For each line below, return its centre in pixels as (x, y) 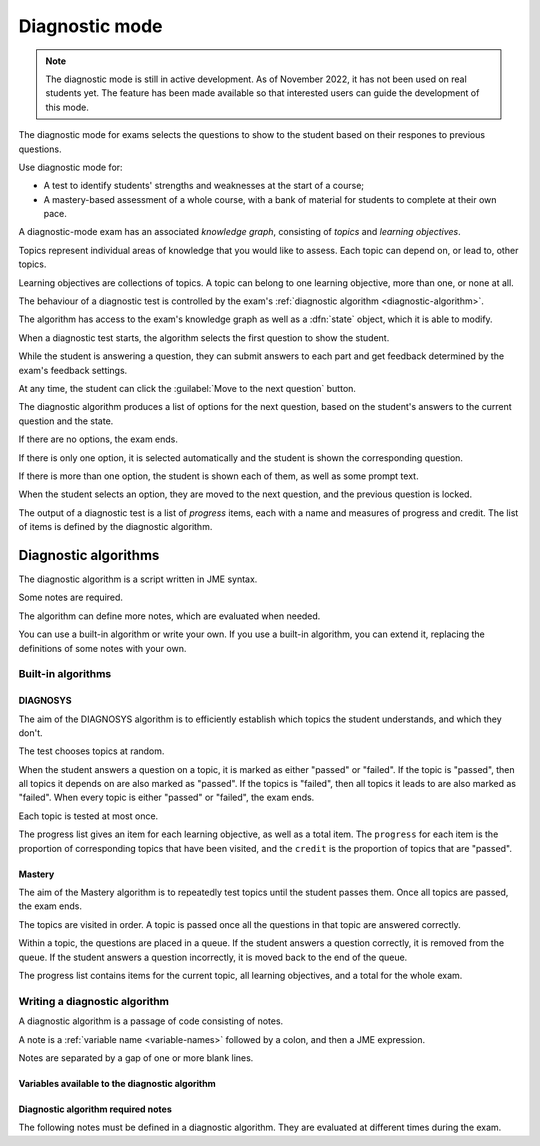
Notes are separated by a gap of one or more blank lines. (136, 1057)
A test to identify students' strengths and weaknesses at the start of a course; (204, 186)
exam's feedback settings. (73, 370)
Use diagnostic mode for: (71, 167)
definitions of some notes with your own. (102, 648)
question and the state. (66, 421)
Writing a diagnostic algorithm (94, 1001)
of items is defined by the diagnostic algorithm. (115, 527)
